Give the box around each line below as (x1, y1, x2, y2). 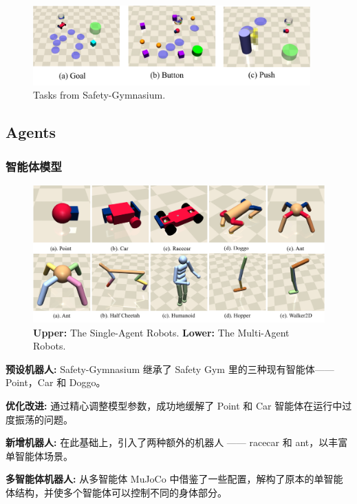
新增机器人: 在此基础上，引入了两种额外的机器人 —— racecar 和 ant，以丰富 (6, 435, 348, 450)
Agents (6, 121, 56, 143)
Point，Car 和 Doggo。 (6, 375, 106, 390)
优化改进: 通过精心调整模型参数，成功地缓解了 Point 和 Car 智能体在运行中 (6, 398, 343, 412)
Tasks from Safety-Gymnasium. (33, 88, 166, 102)
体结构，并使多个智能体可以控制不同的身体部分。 (6, 485, 227, 499)
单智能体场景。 (6, 448, 73, 463)
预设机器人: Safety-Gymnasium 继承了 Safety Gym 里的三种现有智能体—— (6, 361, 334, 376)
